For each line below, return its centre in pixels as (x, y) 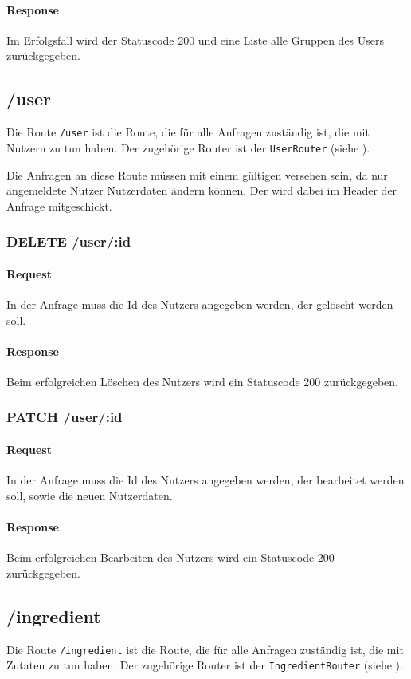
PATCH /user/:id (65, 417)
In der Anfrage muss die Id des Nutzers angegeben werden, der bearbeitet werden (205, 480)
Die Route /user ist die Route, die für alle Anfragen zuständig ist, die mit (188, 132)
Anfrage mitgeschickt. (59, 205)
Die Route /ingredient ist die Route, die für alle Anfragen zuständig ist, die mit (205, 649)
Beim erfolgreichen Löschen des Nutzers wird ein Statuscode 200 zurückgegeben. (203, 381)
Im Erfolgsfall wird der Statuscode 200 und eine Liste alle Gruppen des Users (196, 39)
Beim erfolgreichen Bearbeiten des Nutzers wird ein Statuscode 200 (170, 557)
